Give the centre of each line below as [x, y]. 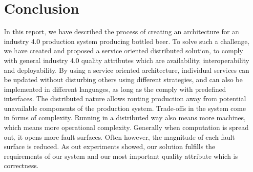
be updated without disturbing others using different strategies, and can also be [123, 79]
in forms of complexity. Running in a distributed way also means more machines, [125, 118]
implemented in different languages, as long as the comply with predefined [115, 89]
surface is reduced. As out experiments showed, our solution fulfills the [110, 146]
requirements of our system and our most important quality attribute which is [121, 156]
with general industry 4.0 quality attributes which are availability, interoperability [127, 60]
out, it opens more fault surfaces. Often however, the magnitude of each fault [119, 137]
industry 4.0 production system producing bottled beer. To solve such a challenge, [127, 41]
